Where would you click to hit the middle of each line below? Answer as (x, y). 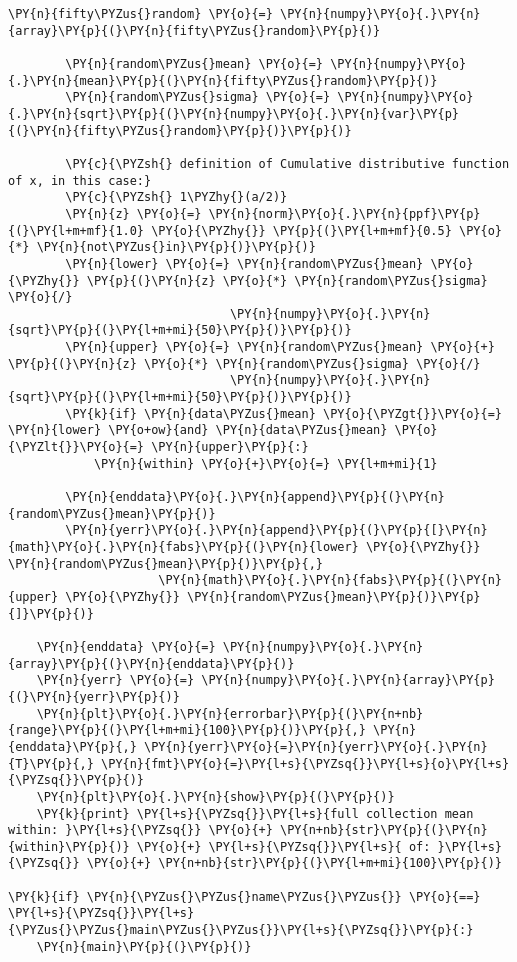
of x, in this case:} (80, 180)
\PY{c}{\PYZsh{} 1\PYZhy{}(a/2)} (176, 197)
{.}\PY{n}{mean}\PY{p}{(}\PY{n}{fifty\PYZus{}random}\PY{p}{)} (223, 80)
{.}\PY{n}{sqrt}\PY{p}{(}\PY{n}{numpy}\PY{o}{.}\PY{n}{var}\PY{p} (234, 113)
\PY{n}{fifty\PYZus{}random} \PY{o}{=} (140, 14)
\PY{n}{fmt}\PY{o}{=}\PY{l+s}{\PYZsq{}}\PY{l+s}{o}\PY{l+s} (305, 763)
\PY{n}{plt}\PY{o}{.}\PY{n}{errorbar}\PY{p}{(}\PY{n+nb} (230, 713)
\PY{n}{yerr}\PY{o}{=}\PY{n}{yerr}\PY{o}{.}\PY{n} (316, 746)
